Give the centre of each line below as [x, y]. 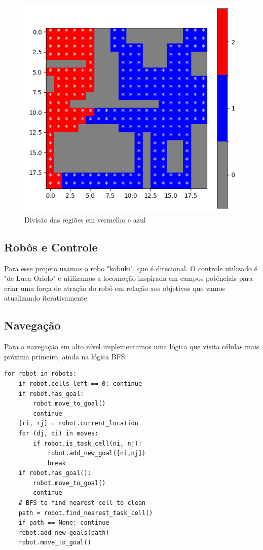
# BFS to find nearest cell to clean [82, 503]
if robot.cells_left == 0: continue [80, 383]
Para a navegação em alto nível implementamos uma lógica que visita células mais [132, 346]
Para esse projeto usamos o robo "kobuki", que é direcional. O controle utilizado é [131, 268]
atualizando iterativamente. [47, 298]
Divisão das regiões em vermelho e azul [85, 219]
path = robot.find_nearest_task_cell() [86, 513]
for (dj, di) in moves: [59, 433]
